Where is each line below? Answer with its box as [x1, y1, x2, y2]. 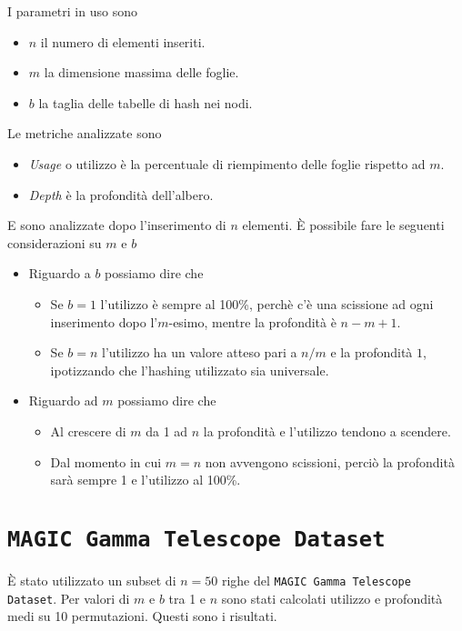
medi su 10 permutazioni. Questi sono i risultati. [7, 606, 277, 626]
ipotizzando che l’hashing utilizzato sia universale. [50, 360, 329, 379]
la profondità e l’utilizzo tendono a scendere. [203, 421, 451, 440]
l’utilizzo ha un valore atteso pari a [102, 343, 297, 362]
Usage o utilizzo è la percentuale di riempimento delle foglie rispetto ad [28, 154, 426, 173]
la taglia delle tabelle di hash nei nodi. [38, 93, 253, 112]
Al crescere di [50, 421, 126, 440]
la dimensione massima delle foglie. [44, 63, 239, 82]
